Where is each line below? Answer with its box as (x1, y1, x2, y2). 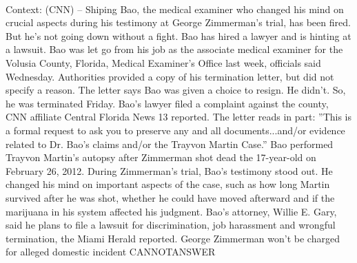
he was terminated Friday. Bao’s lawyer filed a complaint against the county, (6, 96, 329, 110)
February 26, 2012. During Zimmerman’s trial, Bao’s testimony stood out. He (6, 163, 333, 178)
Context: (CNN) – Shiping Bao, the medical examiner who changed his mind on (6, 1, 344, 16)
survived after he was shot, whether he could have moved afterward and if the (6, 190, 335, 204)
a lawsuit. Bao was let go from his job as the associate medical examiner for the (6, 42, 343, 56)
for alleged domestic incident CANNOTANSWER (6, 244, 216, 259)
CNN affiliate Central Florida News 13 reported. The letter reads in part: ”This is (6, 109, 352, 124)
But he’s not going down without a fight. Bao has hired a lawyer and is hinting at (6, 28, 351, 43)
